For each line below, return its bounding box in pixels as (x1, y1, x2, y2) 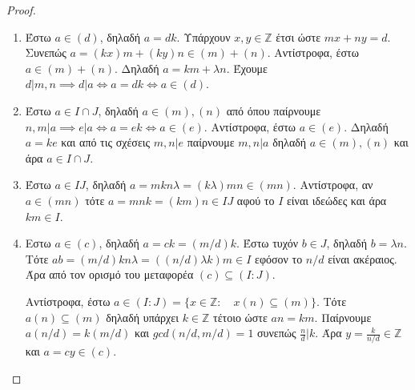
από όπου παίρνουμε (226, 102, 321, 119)
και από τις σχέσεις (61, 134, 151, 151)
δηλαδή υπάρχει (106, 308, 179, 325)
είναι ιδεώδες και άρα (286, 191, 387, 208)
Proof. (6, 2, 36, 18)
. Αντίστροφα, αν (292, 176, 373, 193)
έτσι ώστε (276, 28, 321, 45)
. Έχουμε (226, 59, 268, 76)
